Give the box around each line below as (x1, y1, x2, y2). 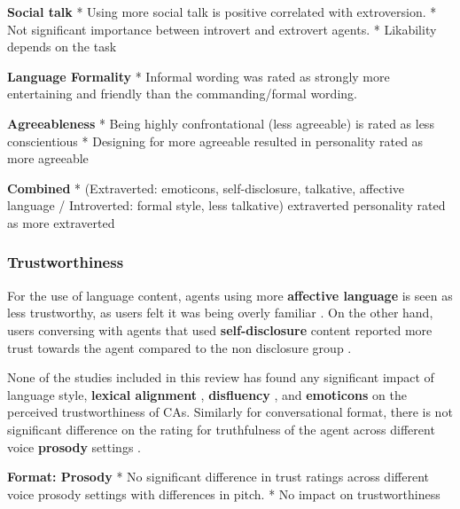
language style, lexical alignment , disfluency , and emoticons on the (7, 385, 407, 403)
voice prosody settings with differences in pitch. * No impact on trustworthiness (7, 484, 441, 503)
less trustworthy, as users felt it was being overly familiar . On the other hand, (7, 303, 433, 322)
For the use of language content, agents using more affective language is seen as (7, 286, 453, 304)
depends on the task (7, 37, 117, 56)
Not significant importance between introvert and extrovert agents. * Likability (7, 20, 437, 38)
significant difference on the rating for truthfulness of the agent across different (7, 419, 435, 438)
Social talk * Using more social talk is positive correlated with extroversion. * (7, 3, 437, 20)
